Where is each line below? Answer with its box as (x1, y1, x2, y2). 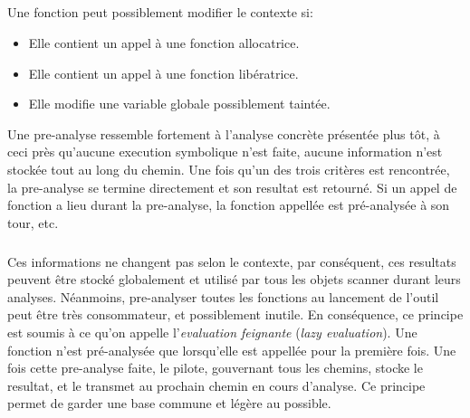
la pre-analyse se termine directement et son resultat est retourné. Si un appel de (7, 177, 457, 196)
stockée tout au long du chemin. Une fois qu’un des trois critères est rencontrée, (7, 159, 450, 178)
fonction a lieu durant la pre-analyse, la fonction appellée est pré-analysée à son (7, 195, 450, 214)
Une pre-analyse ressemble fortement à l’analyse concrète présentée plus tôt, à (7, 124, 440, 143)
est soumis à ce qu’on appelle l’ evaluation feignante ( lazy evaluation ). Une (7, 323, 417, 342)
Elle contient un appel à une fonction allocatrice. (28, 33, 300, 52)
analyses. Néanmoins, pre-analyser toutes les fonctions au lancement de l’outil (7, 287, 439, 306)
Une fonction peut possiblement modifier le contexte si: (7, 3, 313, 22)
